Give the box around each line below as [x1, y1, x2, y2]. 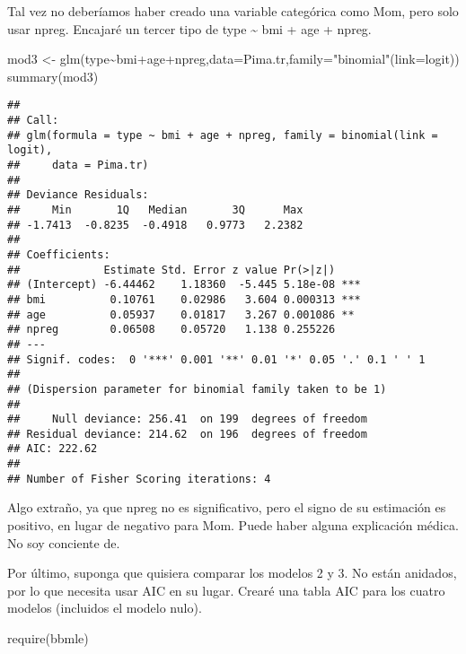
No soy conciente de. [7, 533, 120, 552]
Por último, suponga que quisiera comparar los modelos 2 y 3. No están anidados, [7, 563, 457, 582]
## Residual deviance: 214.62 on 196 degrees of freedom [7, 427, 367, 440]
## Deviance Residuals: [7, 188, 149, 202]
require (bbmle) [7, 629, 89, 647]
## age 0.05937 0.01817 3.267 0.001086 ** [7, 308, 355, 321]
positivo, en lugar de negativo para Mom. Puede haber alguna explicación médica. [7, 516, 459, 535]
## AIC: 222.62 [7, 442, 98, 456]
